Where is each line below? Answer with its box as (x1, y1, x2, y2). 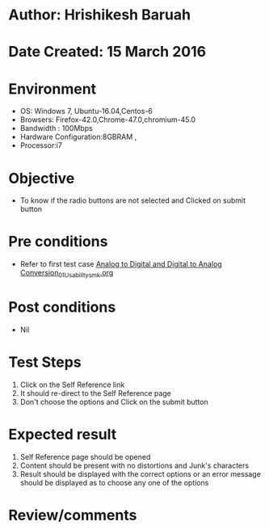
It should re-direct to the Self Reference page (19, 388, 172, 397)
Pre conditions (8, 233, 108, 251)
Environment (8, 79, 97, 98)
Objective (8, 169, 75, 187)
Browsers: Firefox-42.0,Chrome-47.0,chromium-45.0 (19, 115, 196, 124)
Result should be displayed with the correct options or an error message (19, 469, 261, 478)
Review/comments (8, 506, 137, 524)
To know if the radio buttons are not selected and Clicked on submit (19, 196, 246, 205)
